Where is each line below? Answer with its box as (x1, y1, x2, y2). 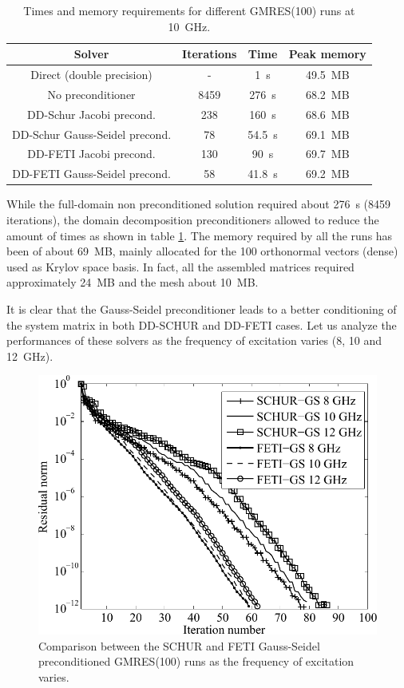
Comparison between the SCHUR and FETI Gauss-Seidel (38, 637, 320, 654)
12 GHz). (6, 347, 53, 364)
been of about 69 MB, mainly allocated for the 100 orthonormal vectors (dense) (6, 243, 398, 259)
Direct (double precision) (30, 66, 152, 83)
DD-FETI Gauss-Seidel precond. (12, 165, 171, 182)
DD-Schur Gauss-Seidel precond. (12, 125, 172, 142)
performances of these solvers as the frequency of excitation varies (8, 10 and (6, 332, 382, 349)
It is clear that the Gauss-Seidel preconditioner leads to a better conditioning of (6, 300, 397, 317)
